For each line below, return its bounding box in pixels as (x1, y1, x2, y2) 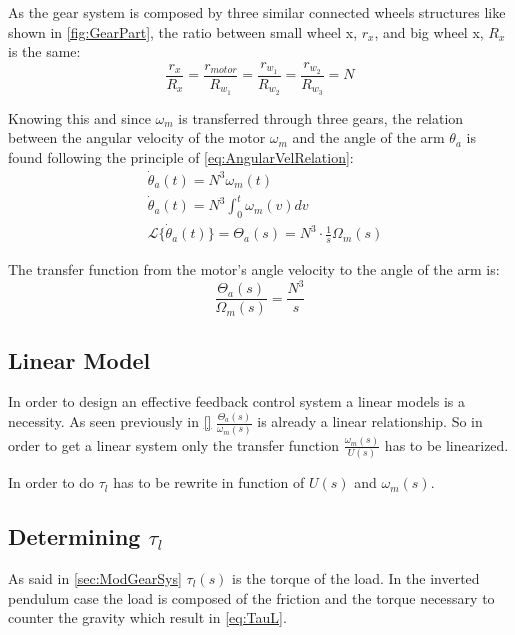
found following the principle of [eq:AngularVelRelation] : (8, 146, 354, 167)
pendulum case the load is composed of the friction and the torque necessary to (8, 587, 495, 608)
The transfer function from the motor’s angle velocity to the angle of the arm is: (8, 258, 500, 279)
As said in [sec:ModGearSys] (8, 567, 182, 588)
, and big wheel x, (374, 21, 484, 42)
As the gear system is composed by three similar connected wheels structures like (8, 2, 506, 22)
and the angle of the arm (292, 127, 445, 148)
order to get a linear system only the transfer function (8, 434, 339, 455)
